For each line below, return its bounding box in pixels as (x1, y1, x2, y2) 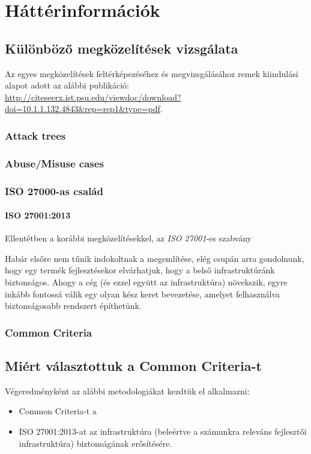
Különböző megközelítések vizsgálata (5, 39, 238, 57)
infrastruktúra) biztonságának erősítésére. (19, 437, 172, 449)
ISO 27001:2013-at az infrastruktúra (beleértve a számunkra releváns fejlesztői (19, 425, 307, 438)
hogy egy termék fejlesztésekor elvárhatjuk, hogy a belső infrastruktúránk (5, 264, 275, 276)
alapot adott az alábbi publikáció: (5, 79, 129, 92)
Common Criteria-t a (19, 405, 97, 417)
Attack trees (5, 128, 66, 143)
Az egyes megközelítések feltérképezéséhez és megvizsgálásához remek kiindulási (5, 67, 298, 79)
